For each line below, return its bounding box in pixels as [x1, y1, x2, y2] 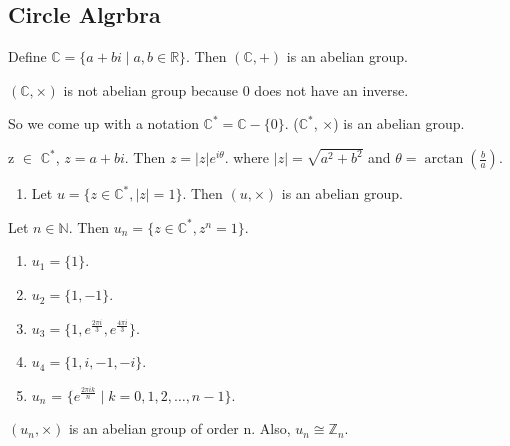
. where [224, 147, 270, 168]
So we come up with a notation [8, 113, 199, 134]
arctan [424, 152, 464, 167]
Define [8, 46, 47, 67]
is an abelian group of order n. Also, [68, 418, 291, 439]
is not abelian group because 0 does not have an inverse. [63, 79, 409, 100]
